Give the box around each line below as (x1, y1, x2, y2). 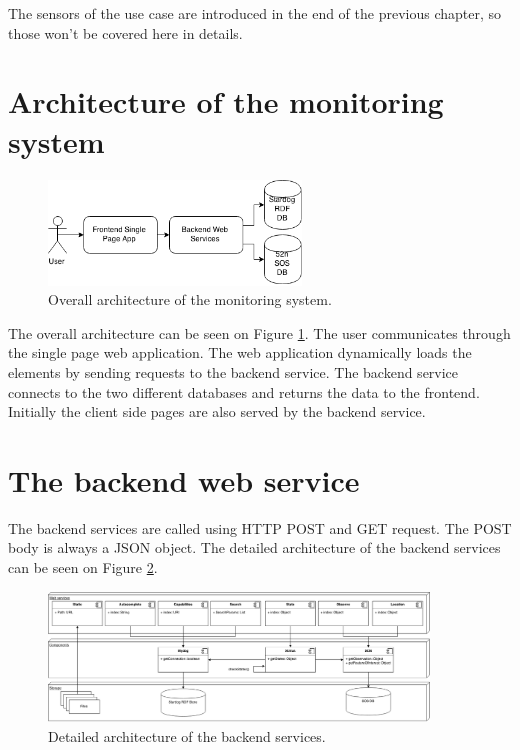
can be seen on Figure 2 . (8, 557, 158, 578)
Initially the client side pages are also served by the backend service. (8, 401, 426, 422)
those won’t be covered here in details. (8, 22, 243, 43)
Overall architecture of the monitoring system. (48, 289, 332, 310)
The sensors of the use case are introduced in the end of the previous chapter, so (8, 3, 502, 23)
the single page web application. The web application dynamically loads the (8, 342, 472, 363)
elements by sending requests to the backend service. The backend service (8, 361, 459, 382)
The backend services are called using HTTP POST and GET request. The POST (8, 517, 512, 538)
